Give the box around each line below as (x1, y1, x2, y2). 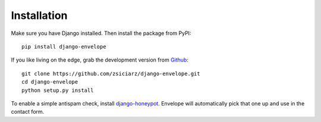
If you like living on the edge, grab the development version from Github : (11, 56, 188, 63)
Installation (11, 9, 68, 22)
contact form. (11, 108, 45, 115)
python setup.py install (21, 86, 94, 94)
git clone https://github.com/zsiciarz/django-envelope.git (21, 70, 200, 77)
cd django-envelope (21, 79, 78, 85)
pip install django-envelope (21, 43, 106, 50)
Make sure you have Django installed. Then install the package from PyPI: (11, 30, 191, 37)
